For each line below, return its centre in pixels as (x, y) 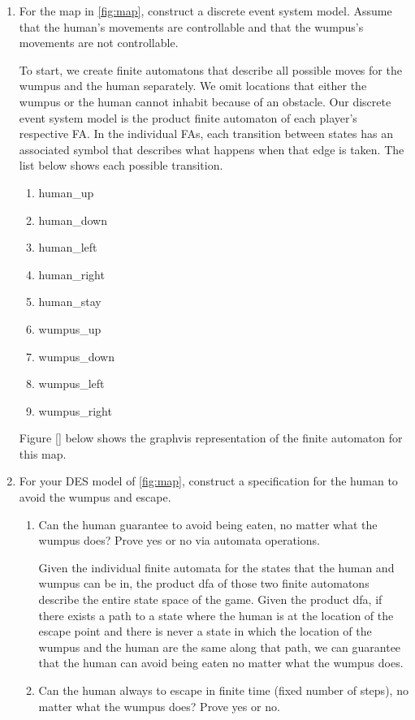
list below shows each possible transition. (121, 165)
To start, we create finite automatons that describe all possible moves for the (210, 69)
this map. (43, 453)
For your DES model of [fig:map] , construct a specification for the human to (208, 481)
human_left (68, 247)
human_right (71, 274)
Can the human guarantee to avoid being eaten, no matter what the (208, 524)
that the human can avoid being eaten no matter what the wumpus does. (221, 663)
